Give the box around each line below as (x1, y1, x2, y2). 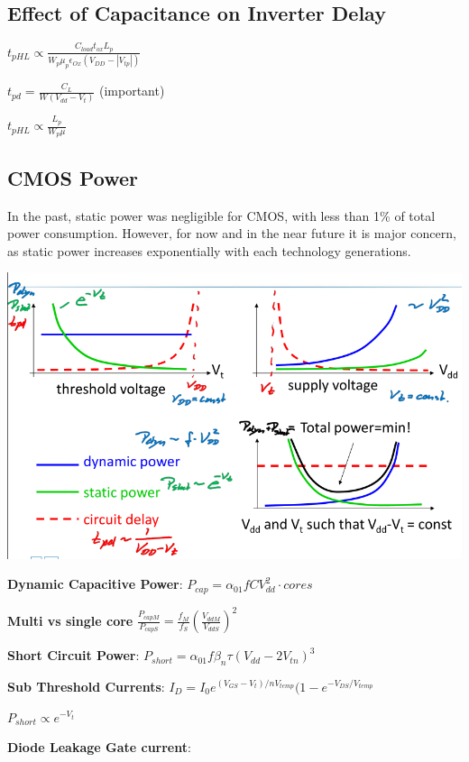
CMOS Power (7, 163, 139, 191)
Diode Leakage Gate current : (7, 738, 191, 757)
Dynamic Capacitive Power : (7, 574, 183, 593)
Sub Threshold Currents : (7, 676, 165, 695)
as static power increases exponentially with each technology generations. (7, 241, 411, 260)
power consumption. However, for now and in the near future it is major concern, (7, 224, 456, 243)
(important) (98, 81, 165, 100)
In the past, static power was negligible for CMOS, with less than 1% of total (7, 206, 436, 225)
